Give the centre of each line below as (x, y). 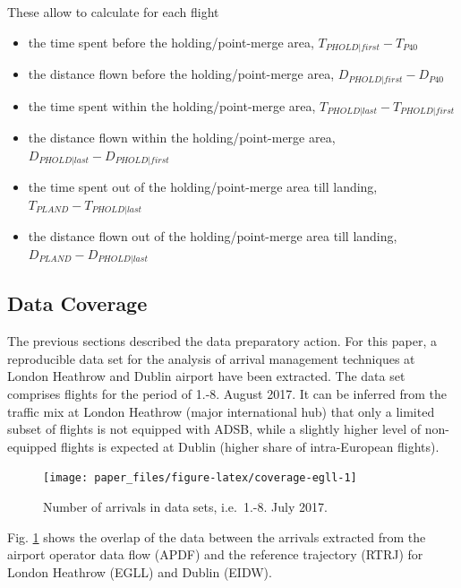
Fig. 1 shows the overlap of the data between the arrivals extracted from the (217, 536)
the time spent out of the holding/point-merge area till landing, (203, 186)
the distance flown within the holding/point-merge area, (182, 137)
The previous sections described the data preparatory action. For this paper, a (222, 341)
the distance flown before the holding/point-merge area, (181, 74)
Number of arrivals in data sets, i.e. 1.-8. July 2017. (185, 507)
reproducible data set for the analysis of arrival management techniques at (211, 358)
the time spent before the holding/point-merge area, (171, 42)
